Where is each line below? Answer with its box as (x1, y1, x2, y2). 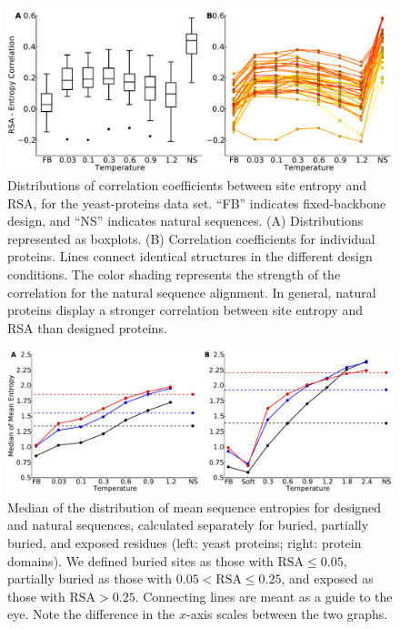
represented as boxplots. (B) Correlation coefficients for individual (7, 228, 375, 248)
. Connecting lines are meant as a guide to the (135, 586, 393, 605)
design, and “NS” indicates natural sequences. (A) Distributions (7, 211, 364, 230)
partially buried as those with (7, 569, 173, 588)
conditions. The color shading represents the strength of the (7, 264, 341, 283)
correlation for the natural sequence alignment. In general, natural (7, 282, 376, 301)
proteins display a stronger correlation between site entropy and (7, 300, 363, 320)
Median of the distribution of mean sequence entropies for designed (7, 497, 382, 516)
